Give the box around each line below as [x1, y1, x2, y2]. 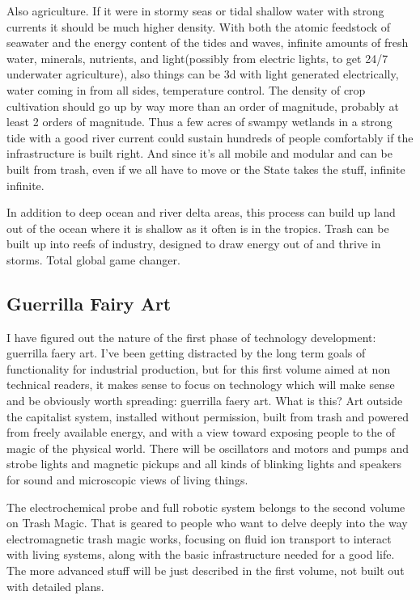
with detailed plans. [6, 577, 104, 594]
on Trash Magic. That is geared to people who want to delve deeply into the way [6, 514, 408, 531]
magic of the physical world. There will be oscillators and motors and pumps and [6, 439, 409, 456]
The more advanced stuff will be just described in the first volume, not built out [6, 562, 405, 579]
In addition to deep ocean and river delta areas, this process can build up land [6, 204, 396, 221]
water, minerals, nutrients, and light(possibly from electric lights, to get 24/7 [6, 49, 388, 66]
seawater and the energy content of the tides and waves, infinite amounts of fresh [6, 34, 409, 51]
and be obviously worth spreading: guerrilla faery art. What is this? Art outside [6, 392, 403, 409]
